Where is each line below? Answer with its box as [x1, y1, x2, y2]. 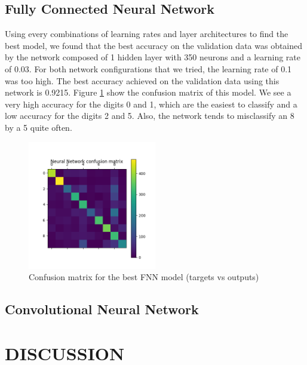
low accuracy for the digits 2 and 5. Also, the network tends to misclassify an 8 [5, 109, 294, 122]
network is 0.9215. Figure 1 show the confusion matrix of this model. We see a [5, 86, 291, 99]
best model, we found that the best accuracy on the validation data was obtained [5, 39, 303, 51]
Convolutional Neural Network [5, 300, 199, 318]
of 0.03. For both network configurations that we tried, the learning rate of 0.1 [5, 62, 292, 75]
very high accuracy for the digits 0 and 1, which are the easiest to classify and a [5, 97, 297, 110]
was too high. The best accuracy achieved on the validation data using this [5, 74, 280, 87]
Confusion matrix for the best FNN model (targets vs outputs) [29, 271, 259, 283]
